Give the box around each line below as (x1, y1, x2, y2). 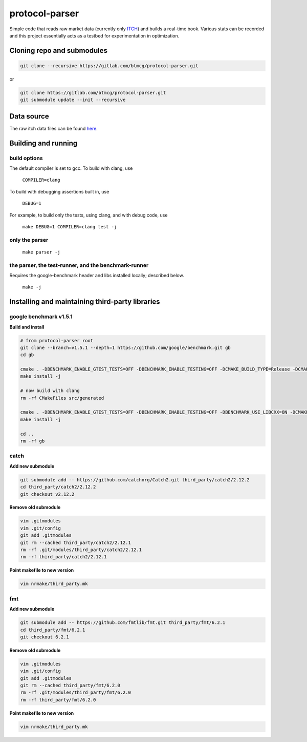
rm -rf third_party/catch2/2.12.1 (20, 554, 107, 560)
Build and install (9, 324, 45, 330)
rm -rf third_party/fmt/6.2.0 (20, 697, 96, 702)
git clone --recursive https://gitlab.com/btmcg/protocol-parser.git (20, 63, 199, 69)
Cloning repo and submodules (9, 46, 107, 55)
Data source (9, 112, 49, 121)
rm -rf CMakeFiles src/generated (20, 395, 104, 401)
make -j (22, 284, 42, 290)
